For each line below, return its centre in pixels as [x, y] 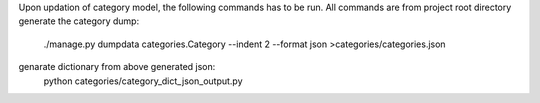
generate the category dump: [79, 21]
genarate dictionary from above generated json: [117, 67]
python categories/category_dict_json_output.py [143, 81]
